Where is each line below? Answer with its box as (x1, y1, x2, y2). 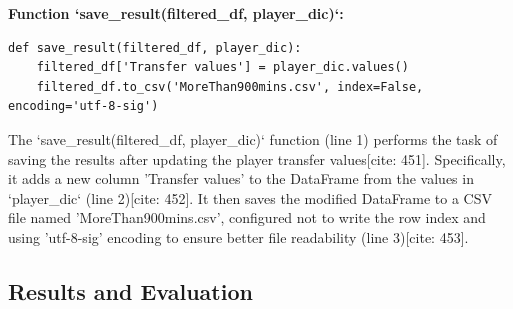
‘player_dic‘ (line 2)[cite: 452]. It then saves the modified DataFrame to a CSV (8, 187, 492, 208)
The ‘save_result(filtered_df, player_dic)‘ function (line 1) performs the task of (8, 128, 498, 149)
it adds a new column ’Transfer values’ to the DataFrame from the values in (8, 168, 474, 189)
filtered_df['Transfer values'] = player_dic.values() (36, 60, 409, 75)
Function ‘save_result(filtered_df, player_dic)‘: (8, 3, 344, 23)
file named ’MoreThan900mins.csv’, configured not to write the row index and (8, 207, 486, 228)
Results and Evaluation (8, 275, 253, 306)
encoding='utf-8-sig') (8, 99, 159, 114)
